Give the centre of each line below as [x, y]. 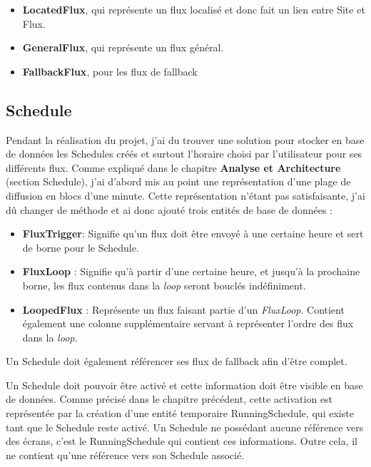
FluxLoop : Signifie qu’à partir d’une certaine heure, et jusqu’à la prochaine [191, 271]
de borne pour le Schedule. [81, 247]
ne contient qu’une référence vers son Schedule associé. [125, 455]
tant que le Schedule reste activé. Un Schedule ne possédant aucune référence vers [185, 427]
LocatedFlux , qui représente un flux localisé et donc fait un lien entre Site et [194, 9]
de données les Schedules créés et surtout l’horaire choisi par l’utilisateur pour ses [184, 154]
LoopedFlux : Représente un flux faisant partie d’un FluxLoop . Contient [183, 309]
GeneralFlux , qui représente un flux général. [123, 47]
